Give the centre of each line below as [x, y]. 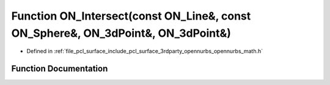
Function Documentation [60, 69]
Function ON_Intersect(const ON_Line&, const [131, 16]
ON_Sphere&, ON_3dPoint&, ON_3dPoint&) [121, 33]
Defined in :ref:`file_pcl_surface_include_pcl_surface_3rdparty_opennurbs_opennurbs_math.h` [145, 51]
